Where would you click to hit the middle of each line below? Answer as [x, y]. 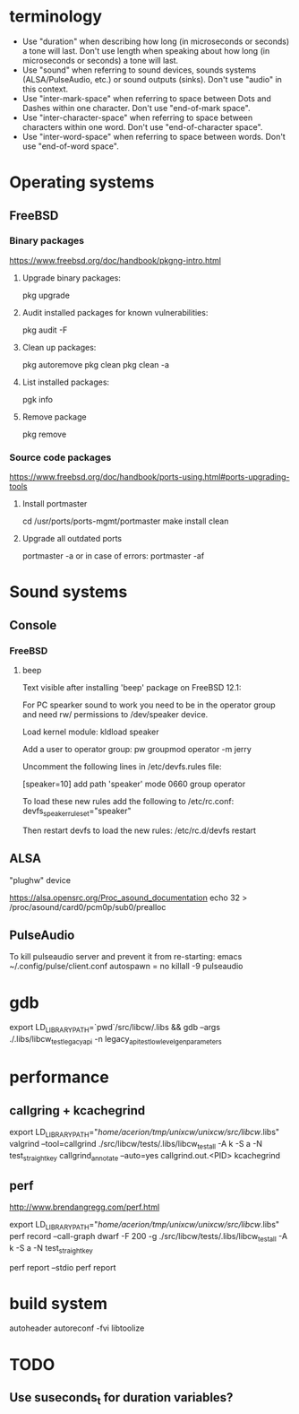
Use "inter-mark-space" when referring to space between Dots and [146, 98]
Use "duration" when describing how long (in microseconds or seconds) [156, 41]
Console [33, 625]
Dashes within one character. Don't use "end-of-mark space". [136, 108]
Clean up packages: [59, 347]
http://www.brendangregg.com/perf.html [85, 1207]
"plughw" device [40, 880]
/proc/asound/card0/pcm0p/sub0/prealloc [88, 907]
